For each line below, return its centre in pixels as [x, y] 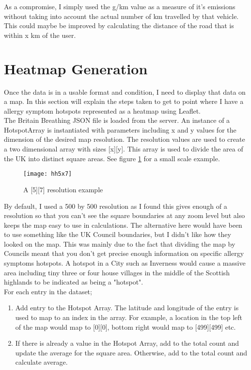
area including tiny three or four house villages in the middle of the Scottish [117, 272]
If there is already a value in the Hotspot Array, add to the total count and [127, 343]
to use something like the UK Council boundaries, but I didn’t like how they [118, 234]
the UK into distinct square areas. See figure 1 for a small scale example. [112, 158]
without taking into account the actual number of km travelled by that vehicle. [121, 16]
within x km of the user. [40, 35]
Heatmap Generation [76, 68]
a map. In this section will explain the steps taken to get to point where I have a [124, 101]
